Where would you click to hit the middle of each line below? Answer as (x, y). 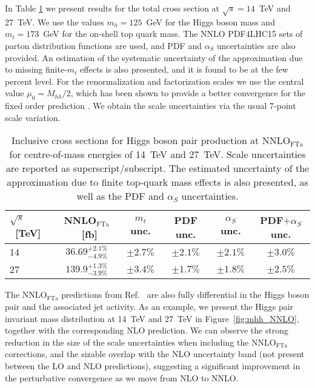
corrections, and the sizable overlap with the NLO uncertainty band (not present (155, 354)
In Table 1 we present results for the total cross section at (112, 8)
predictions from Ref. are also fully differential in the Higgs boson (185, 294)
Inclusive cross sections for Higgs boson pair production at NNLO (151, 140)
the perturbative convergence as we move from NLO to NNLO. (122, 377)
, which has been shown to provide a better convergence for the (188, 93)
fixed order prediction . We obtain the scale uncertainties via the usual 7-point (151, 106)
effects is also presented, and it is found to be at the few (184, 69)
